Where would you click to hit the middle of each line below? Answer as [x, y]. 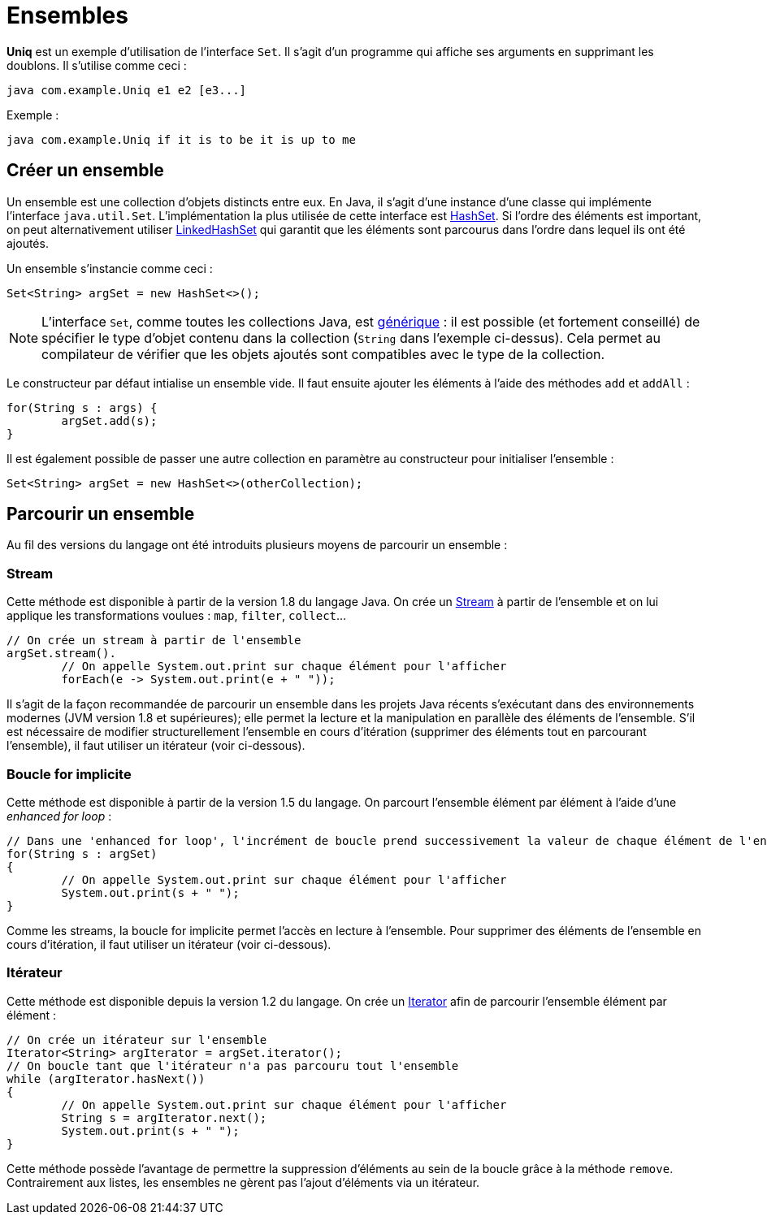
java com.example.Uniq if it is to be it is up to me [181, 139]
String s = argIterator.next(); [164, 1117]
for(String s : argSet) [82, 853]
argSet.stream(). [61, 654]
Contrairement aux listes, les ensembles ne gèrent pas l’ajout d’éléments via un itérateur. [243, 1182]
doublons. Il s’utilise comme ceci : [97, 65]
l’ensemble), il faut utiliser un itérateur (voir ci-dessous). [156, 746]
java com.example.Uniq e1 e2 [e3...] [127, 90]
